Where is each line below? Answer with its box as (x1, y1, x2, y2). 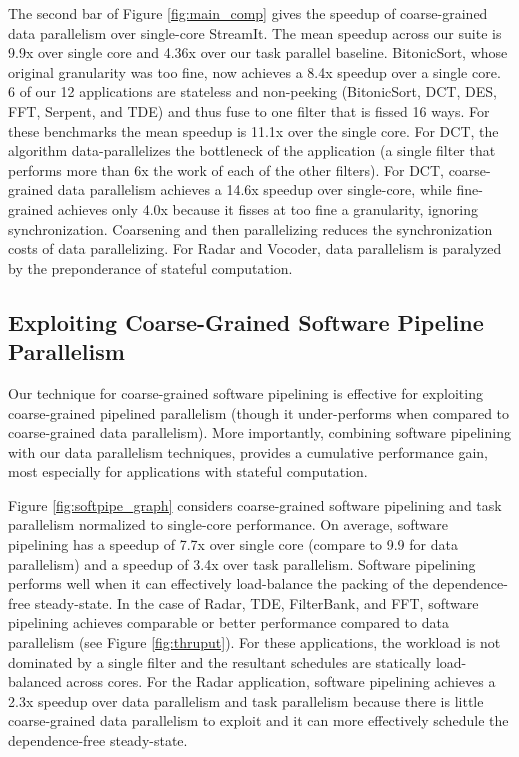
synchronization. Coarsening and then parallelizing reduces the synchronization (8, 218, 493, 239)
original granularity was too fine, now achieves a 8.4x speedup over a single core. (8, 61, 501, 82)
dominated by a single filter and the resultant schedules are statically (8, 651, 432, 672)
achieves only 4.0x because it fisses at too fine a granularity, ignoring (57, 198, 478, 219)
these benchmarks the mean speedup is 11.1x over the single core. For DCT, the (8, 120, 499, 141)
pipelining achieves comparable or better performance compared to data (8, 612, 449, 633)
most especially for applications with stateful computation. (8, 461, 368, 482)
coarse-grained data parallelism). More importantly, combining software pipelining (8, 422, 511, 443)
